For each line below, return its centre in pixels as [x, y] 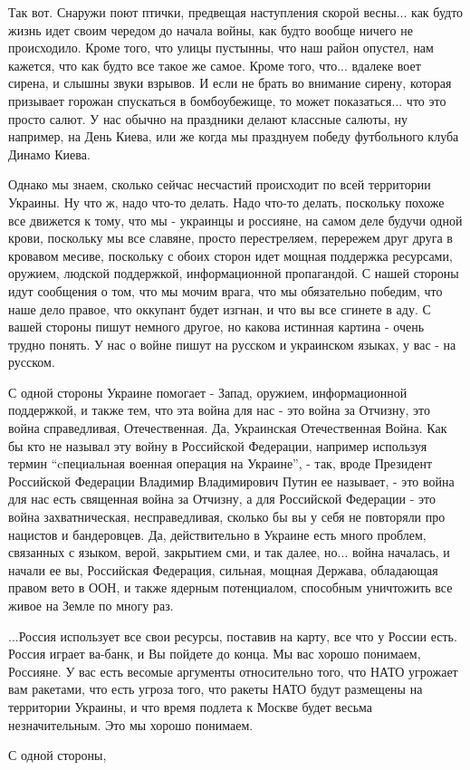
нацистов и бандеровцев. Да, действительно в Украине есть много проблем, [217, 534]
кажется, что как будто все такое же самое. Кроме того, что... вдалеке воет [215, 65]
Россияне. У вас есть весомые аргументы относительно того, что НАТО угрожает [233, 671]
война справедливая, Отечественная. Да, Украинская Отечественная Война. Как [228, 428]
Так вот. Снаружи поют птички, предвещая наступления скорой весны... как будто [236, 12]
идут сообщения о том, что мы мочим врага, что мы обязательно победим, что [225, 290]
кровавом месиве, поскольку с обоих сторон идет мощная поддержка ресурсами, [230, 255]
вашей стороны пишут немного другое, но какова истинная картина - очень [216, 327]
